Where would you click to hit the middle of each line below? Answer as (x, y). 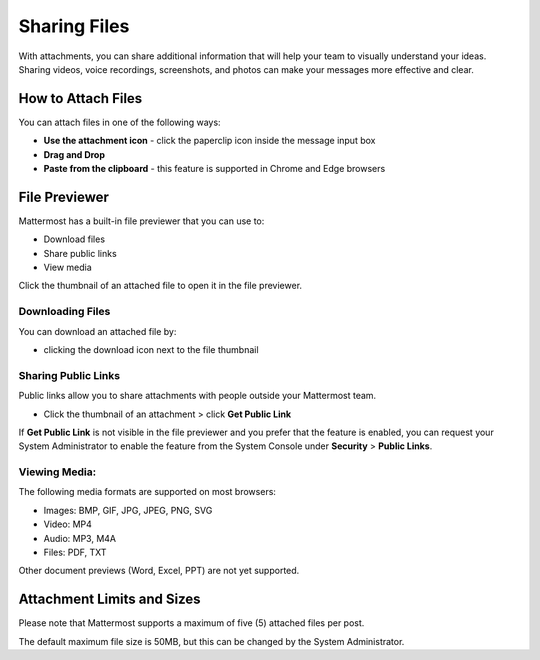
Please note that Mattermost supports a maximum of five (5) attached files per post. (191, 623)
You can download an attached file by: (97, 331)
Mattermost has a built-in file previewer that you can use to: (141, 221)
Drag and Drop (74, 154)
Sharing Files (74, 26)
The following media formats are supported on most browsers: (147, 492)
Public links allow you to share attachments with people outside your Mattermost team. (197, 396)
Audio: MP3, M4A (80, 538)
